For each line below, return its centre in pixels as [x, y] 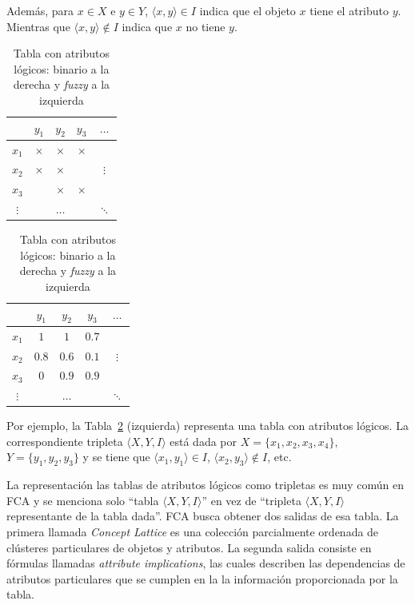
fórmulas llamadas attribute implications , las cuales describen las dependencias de [206, 563]
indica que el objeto [247, 10]
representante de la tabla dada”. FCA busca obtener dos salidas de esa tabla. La [203, 516]
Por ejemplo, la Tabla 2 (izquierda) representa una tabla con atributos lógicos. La [207, 426]
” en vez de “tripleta [251, 500]
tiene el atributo [349, 10]
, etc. [279, 457]
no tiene [206, 26]
